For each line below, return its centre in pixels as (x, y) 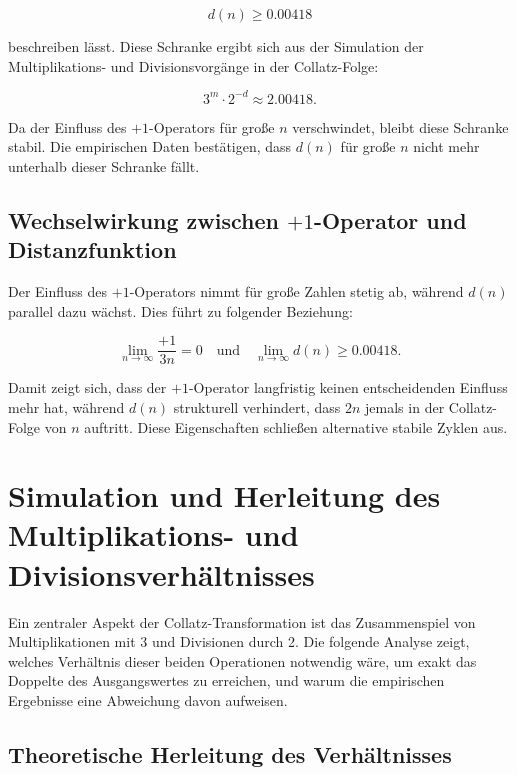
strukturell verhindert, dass (257, 406)
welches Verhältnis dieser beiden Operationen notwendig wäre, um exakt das (242, 660)
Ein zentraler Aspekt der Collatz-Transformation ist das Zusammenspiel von (242, 621)
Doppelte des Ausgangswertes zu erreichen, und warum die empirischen (226, 680)
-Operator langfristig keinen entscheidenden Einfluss (348, 387)
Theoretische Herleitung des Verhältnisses (230, 753)
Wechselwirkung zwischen (143, 219)
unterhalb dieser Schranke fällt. (104, 165)
